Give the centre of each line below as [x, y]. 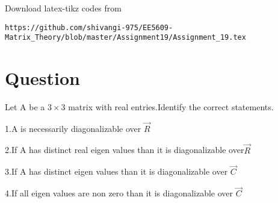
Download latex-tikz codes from [63, 8]
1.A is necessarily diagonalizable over [73, 128]
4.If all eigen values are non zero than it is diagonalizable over [119, 193]
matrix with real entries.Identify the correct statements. [171, 107]
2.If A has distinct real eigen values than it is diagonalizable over [125, 150]
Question [42, 78]
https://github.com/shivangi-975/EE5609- [89, 27]
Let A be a [25, 107]
